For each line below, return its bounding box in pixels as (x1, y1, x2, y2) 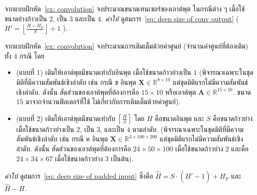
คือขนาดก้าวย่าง (213, 113, 253, 123)
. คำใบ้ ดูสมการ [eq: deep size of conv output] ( (101, 13, 239, 23)
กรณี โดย (19, 50, 45, 61)
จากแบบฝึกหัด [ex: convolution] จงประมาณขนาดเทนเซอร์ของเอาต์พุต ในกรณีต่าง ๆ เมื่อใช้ (4, 3, 245, 13)
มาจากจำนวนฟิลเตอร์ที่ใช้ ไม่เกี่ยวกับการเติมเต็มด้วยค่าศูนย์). (25, 96, 180, 107)
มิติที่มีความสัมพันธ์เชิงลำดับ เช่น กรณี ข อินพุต (16, 76, 136, 87)
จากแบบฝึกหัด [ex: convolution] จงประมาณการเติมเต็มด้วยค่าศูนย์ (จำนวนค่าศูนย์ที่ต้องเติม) (4, 41, 249, 51)
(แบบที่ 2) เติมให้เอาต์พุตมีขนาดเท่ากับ (16, 113, 115, 123)
